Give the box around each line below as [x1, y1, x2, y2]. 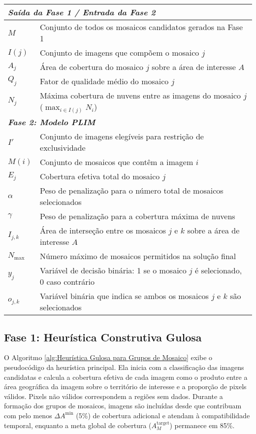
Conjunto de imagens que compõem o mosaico [40, 47, 199, 58]
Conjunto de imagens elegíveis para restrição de [40, 131, 204, 142]
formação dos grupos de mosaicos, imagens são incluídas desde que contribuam [4, 401, 242, 411]
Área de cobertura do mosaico [40, 61, 144, 72]
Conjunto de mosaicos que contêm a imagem [40, 156, 193, 168]
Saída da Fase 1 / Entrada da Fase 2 [8, 6, 156, 18]
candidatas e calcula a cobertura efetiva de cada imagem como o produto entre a [4, 371, 248, 382]
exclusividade [40, 142, 86, 154]
